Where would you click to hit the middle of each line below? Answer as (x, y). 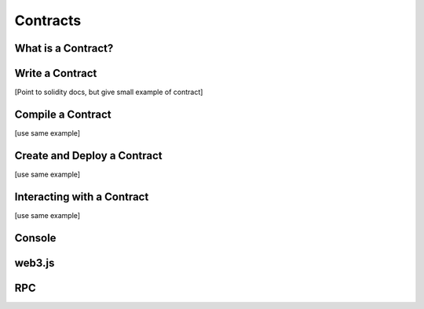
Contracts (48, 20)
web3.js (35, 263)
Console (35, 238)
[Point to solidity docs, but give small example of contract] (109, 92)
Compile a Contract (63, 114)
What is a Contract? (64, 48)
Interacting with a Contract (82, 196)
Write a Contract (56, 73)
